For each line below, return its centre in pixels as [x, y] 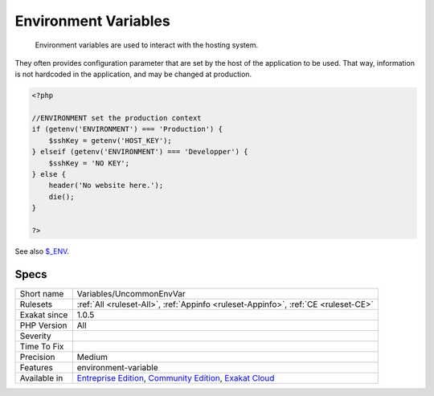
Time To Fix [42, 346]
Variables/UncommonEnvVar [131, 293]
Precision [37, 357]
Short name [42, 293]
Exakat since [44, 315]
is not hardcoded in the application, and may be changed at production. [133, 74]
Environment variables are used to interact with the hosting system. [147, 45]
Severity [35, 336]
